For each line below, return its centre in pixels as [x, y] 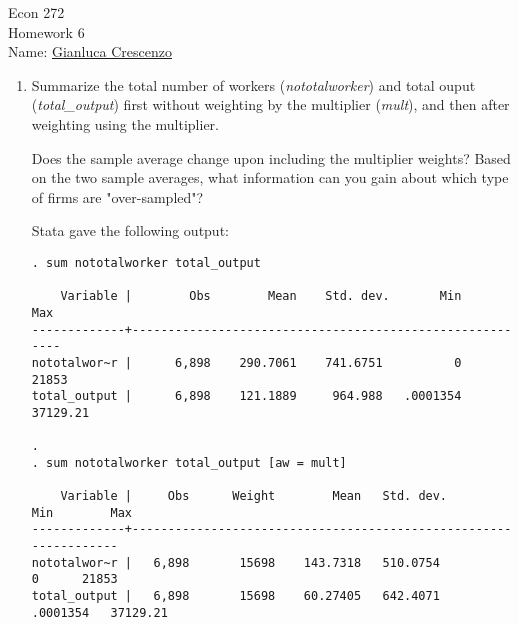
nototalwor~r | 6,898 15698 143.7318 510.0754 [235, 562]
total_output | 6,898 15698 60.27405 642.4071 [235, 596]
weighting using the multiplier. [125, 123]
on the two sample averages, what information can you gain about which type [270, 177]
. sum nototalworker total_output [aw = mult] [189, 462]
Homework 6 [46, 31]
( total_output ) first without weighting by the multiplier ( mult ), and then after [270, 104]
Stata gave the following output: [130, 230]
